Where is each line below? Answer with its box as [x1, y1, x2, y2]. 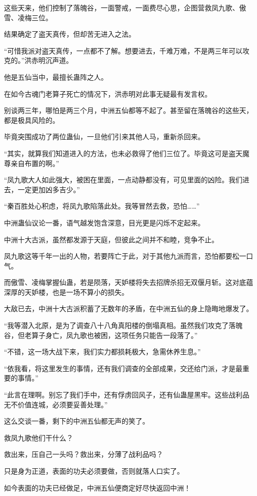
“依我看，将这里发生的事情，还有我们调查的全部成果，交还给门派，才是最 [4, 363, 243, 373]
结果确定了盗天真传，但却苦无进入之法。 [4, 29, 135, 39]
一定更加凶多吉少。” [17, 184, 80, 194]
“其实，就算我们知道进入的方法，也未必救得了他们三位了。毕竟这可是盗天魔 [4, 148, 250, 158]
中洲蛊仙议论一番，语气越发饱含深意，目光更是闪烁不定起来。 [4, 217, 205, 227]
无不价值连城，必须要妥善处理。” [4, 399, 108, 409]
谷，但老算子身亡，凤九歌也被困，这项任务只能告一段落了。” [4, 330, 198, 340]
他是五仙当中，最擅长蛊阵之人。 [4, 71, 108, 82]
